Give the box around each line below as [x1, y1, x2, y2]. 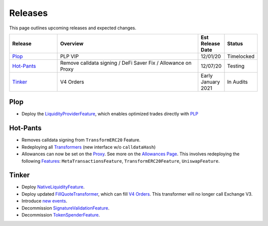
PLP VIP [60, 53, 79, 60]
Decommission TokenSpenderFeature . [21, 212, 100, 218]
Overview [60, 40, 84, 47]
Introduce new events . [21, 198, 67, 204]
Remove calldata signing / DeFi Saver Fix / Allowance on [60, 59, 192, 66]
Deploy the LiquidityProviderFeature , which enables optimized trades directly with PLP [21, 111, 199, 117]
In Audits [227, 78, 248, 85]
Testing [227, 62, 245, 69]
